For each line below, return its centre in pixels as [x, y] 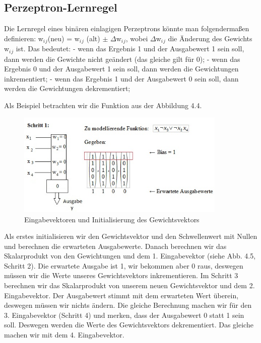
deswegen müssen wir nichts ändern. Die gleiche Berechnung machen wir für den [128, 305]
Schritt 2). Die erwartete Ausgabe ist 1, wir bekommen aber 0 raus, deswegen [124, 265]
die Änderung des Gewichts [210, 38]
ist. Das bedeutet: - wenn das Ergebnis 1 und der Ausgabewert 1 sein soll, [130, 49]
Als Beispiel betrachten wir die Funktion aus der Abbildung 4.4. [103, 105]
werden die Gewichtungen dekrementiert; [67, 88]
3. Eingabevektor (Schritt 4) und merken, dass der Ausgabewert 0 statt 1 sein [124, 315]
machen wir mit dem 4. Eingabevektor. [64, 335]
